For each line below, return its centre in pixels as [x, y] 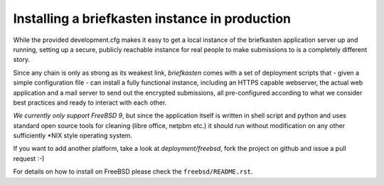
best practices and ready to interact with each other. [90, 102]
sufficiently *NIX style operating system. [73, 136]
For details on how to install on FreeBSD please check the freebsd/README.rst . [133, 171]
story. [22, 60]
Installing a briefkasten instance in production [152, 18]
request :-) [29, 158]
